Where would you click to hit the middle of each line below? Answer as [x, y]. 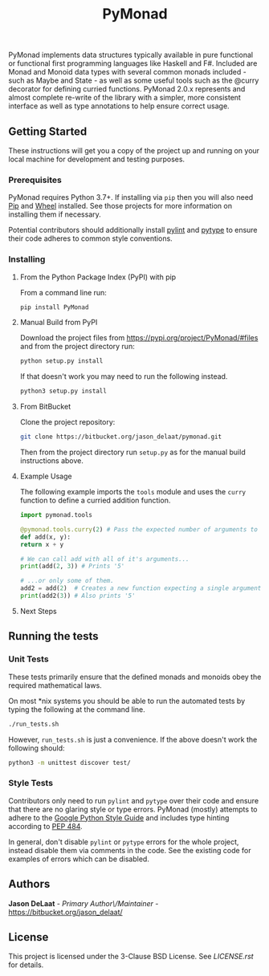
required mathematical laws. [55, 685]
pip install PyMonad [54, 307]
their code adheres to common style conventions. [90, 238]
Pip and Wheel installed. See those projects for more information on [120, 206]
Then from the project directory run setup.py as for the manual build [133, 452]
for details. [26, 965]
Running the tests [53, 636]
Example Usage [46, 476]
